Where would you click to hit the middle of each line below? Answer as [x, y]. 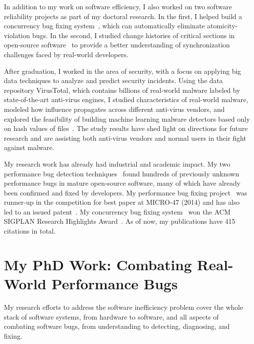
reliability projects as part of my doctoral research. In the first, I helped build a [123, 16]
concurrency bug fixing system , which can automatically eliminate [105, 26]
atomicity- [222, 26]
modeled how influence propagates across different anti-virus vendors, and [114, 109]
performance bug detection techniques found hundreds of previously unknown [122, 173]
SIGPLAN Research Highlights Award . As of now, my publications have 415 [120, 221]
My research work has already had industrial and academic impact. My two [117, 163]
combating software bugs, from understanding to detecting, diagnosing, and [117, 326]
